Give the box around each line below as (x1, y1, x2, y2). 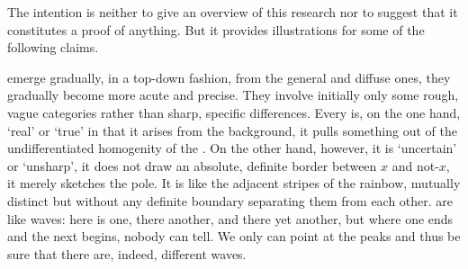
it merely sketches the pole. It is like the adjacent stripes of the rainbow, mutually (7, 174, 461, 193)
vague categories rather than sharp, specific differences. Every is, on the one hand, (7, 103, 461, 121)
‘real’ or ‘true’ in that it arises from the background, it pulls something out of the (7, 121, 457, 139)
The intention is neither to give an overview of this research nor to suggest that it (7, 3, 458, 21)
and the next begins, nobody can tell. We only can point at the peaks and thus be (7, 227, 461, 246)
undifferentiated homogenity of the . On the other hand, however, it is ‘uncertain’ (7, 139, 457, 157)
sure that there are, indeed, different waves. (7, 244, 247, 263)
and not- (391, 156, 439, 175)
